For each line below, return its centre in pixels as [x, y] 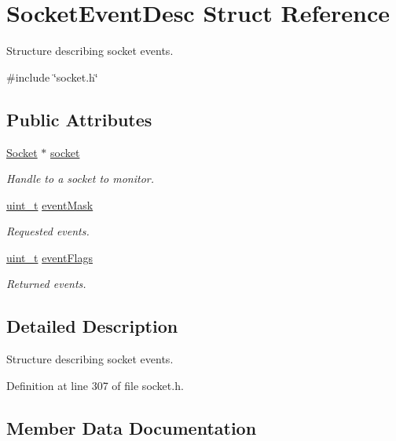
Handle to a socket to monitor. [81, 179]
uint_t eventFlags [49, 257]
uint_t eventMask [50, 204]
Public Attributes [79, 119]
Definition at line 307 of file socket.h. [95, 385]
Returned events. [46, 284]
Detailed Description [92, 326]
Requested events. [48, 231]
